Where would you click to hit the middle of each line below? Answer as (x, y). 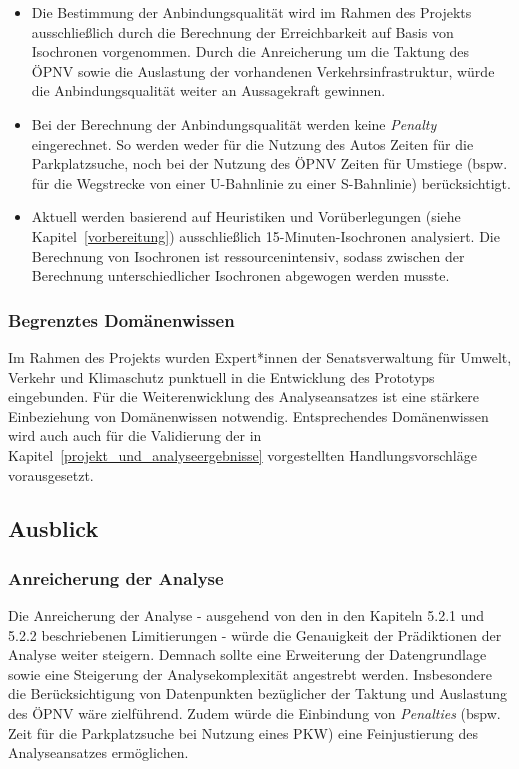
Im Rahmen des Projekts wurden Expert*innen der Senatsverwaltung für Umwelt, (260, 356)
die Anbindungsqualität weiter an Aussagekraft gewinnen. (208, 90)
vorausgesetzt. (51, 474)
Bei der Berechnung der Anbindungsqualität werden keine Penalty (234, 123)
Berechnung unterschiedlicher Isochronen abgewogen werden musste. (240, 275)
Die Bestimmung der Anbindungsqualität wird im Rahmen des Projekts (251, 12)
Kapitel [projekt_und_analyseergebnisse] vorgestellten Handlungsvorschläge (242, 454)
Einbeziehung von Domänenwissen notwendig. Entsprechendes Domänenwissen (248, 415)
